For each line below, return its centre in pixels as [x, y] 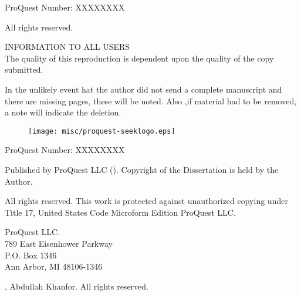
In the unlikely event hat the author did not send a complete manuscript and [143, 89]
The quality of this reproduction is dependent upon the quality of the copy [139, 58]
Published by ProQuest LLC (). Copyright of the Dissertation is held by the [142, 169]
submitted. [24, 69]
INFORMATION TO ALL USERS [67, 47]
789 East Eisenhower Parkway [59, 243]
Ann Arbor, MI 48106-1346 [54, 266]
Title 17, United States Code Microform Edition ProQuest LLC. [120, 212]
